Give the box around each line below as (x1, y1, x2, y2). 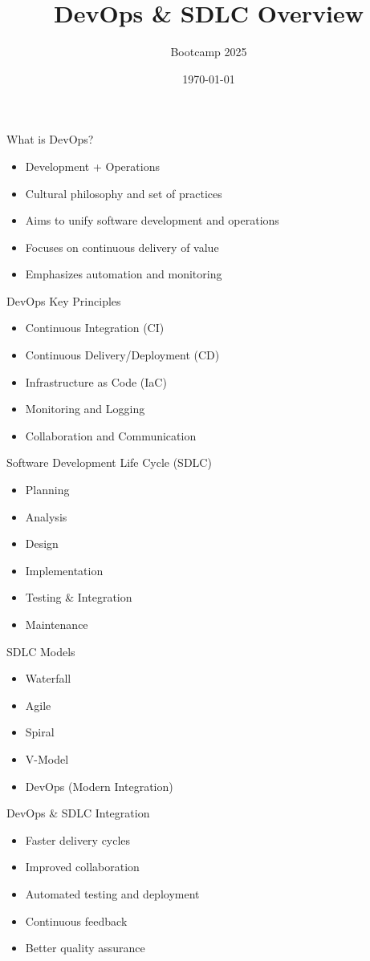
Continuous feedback (25, 912, 128, 929)
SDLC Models (6, 643, 75, 659)
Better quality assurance (25, 939, 145, 956)
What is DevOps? (6, 131, 94, 148)
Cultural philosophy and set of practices (25, 184, 222, 201)
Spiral (25, 724, 55, 740)
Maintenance (25, 616, 88, 632)
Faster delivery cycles (25, 831, 131, 848)
